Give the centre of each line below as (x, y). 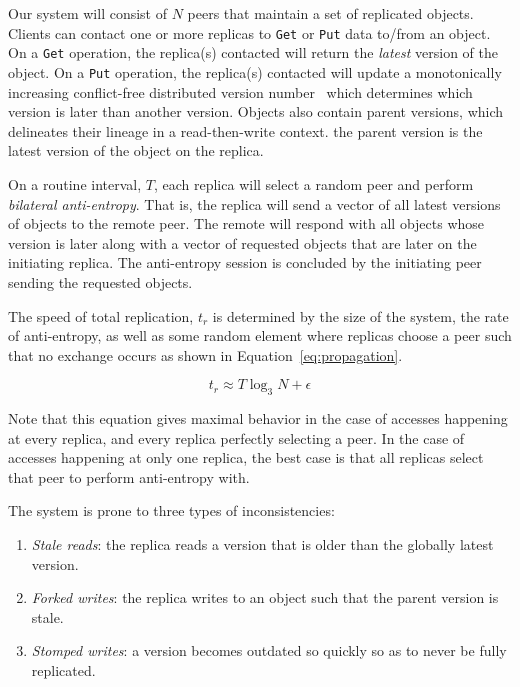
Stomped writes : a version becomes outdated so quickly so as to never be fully (269, 650)
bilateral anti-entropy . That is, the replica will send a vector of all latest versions (254, 203)
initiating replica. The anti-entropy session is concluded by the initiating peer (245, 262)
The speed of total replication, (101, 315)
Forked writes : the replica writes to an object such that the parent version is (265, 597)
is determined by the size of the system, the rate (360, 315)
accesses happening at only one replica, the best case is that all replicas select (246, 457)
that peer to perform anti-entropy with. (129, 476)
